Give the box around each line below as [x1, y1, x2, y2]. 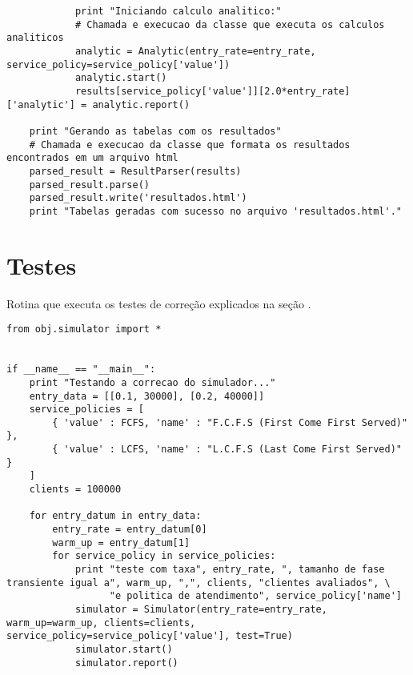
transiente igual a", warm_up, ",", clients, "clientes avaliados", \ [6, 577, 391, 589]
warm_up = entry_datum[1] [52, 536, 190, 548]
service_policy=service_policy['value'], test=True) [6, 630, 293, 642]
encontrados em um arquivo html [6, 152, 178, 164]
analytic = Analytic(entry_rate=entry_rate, [74, 45, 316, 57]
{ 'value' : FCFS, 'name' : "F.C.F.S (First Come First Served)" [52, 416, 408, 428]
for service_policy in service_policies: [52, 550, 276, 562]
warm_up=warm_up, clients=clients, [6, 617, 196, 629]
